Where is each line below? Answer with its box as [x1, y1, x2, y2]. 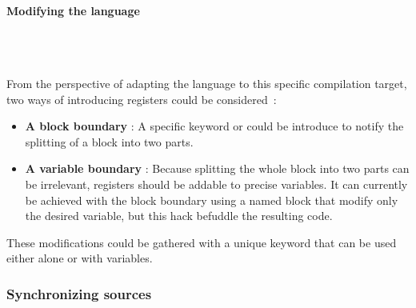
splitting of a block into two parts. [25, 133, 194, 150]
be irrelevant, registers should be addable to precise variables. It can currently [25, 175, 408, 192]
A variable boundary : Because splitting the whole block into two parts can [25, 160, 410, 177]
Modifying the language [6, 2, 140, 18]
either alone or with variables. [6, 250, 153, 266]
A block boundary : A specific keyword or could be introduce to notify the [25, 118, 404, 134]
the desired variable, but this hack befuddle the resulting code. [25, 207, 333, 224]
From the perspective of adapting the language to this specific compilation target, [6, 74, 407, 91]
